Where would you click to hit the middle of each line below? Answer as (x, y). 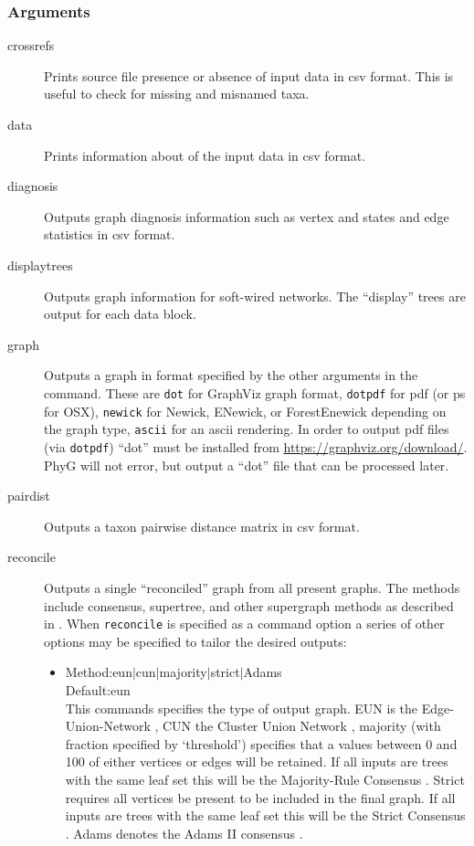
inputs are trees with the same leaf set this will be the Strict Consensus (265, 815)
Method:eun (99, 672)
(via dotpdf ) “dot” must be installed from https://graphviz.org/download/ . (256, 446)
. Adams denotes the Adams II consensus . (184, 833)
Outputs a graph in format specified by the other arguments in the (231, 375)
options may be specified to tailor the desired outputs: (195, 641)
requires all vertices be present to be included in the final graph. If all (260, 797)
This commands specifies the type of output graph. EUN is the (242, 708)
